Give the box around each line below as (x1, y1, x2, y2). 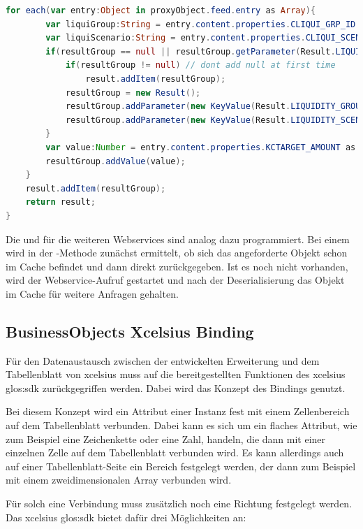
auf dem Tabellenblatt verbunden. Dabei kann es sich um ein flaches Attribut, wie (6, 418, 357, 433)
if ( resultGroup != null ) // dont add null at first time (65, 60, 336, 71)
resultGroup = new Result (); (65, 87, 201, 98)
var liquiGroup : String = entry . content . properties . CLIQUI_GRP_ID (45, 19, 356, 29)
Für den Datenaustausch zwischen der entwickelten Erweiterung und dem (6, 353, 320, 368)
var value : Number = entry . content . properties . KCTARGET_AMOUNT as (45, 142, 356, 152)
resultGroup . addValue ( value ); (45, 156, 186, 166)
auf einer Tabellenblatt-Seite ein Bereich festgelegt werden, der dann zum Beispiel (6, 458, 356, 473)
